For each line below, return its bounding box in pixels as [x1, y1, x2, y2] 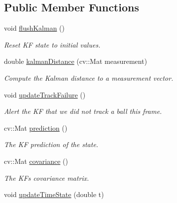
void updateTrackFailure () [4, 89, 86, 100]
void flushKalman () [4, 23, 65, 33]
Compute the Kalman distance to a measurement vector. [4, 72, 174, 83]
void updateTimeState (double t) [4, 189, 104, 200]
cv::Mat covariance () [4, 155, 68, 166]
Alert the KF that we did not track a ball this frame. [4, 106, 162, 116]
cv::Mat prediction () [4, 122, 68, 133]
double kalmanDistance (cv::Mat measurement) [4, 56, 147, 66]
